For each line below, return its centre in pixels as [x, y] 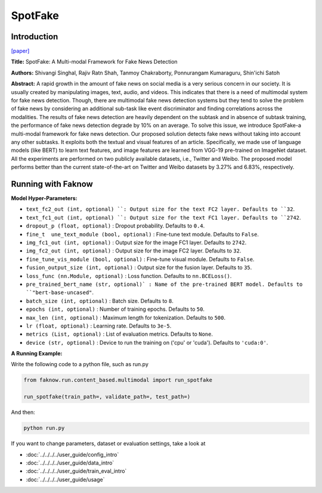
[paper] [20, 51]
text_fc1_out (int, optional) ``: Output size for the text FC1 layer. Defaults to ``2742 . [163, 217]
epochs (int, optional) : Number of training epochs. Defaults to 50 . [115, 309]
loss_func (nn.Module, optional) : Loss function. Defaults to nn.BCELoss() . [129, 276]
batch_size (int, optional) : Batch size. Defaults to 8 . [100, 301]
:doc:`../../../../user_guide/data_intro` [70, 463]
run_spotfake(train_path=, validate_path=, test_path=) [107, 397]
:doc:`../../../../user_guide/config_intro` [72, 454]
